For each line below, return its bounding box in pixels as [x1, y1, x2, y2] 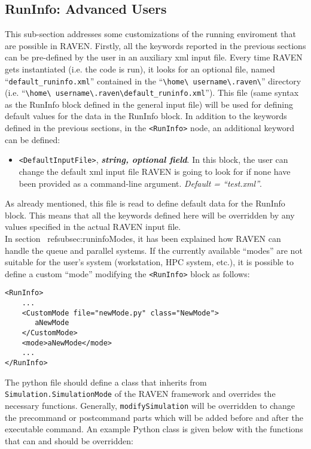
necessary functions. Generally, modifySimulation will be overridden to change [5, 399, 295, 411]
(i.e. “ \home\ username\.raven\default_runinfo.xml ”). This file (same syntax [5, 86, 299, 99]
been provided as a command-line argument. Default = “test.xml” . [19, 177, 262, 189]
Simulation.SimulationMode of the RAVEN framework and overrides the [5, 387, 276, 400]
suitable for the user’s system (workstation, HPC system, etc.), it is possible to [5, 256, 294, 268]
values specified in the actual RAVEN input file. [5, 220, 181, 233]
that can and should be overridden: [5, 434, 133, 447]
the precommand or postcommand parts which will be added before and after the [5, 411, 303, 423]
